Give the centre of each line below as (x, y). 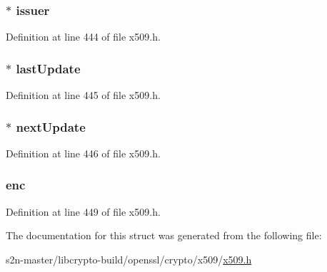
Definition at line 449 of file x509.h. (83, 211)
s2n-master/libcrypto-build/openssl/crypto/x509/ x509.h (129, 259)
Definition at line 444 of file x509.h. (83, 37)
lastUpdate (48, 68)
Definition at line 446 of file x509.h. (83, 153)
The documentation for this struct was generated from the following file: (164, 235)
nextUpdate (51, 126)
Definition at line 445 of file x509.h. (83, 95)
